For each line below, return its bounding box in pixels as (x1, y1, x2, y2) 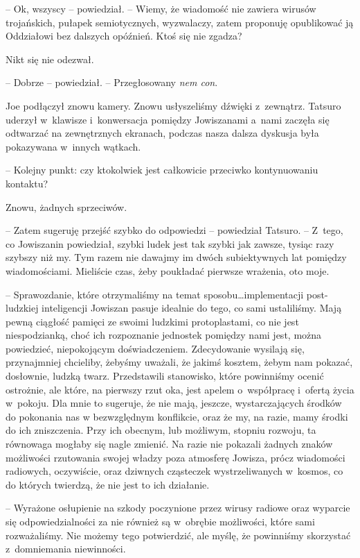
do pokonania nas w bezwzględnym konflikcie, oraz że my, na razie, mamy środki (6, 409, 348, 423)
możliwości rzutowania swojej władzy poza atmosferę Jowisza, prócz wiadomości (6, 450, 345, 464)
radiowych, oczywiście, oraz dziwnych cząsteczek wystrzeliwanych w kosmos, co (6, 464, 343, 478)
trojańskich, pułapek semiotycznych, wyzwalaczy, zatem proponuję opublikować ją (6, 15, 354, 29)
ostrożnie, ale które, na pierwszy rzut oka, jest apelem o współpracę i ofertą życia (6, 382, 354, 396)
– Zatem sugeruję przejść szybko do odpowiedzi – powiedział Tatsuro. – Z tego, (6, 223, 343, 237)
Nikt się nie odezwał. (6, 51, 94, 66)
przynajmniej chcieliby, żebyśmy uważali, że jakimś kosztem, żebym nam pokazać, (6, 355, 353, 369)
